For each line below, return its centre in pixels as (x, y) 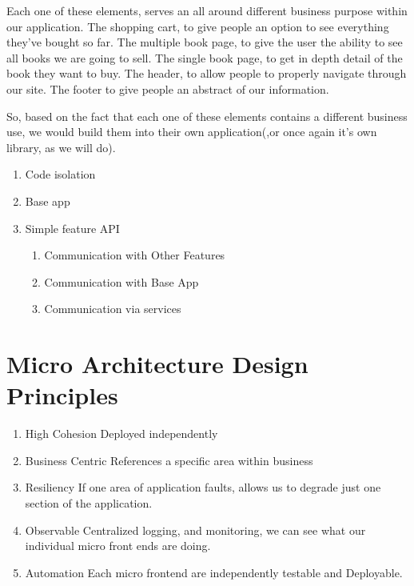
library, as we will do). (61, 147)
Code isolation (60, 174)
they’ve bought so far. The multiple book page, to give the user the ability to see (205, 42)
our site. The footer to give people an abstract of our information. (168, 88)
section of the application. (89, 503)
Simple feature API (72, 228)
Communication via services (113, 309)
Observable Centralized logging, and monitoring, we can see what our (195, 530)
